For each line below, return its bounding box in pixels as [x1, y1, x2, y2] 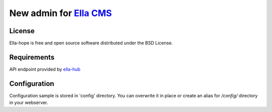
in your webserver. [9, 99, 48, 105]
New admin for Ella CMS [9, 8, 112, 19]
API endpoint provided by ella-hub [9, 66, 81, 72]
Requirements [9, 53, 55, 61]
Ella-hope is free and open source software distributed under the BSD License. [9, 40, 173, 46]
